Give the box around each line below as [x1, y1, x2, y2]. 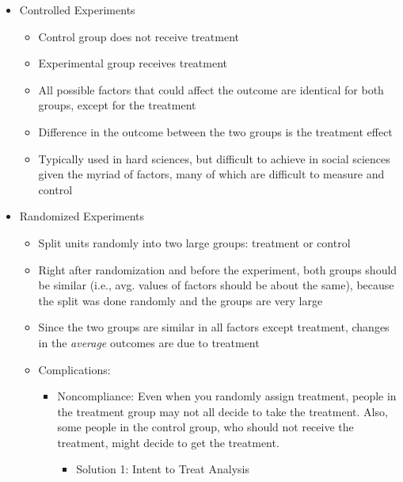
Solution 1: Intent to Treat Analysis [76, 461, 249, 477]
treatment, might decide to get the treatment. [57, 434, 279, 450]
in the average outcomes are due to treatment [38, 334, 260, 350]
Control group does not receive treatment [38, 28, 239, 44]
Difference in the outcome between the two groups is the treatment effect [38, 123, 393, 140]
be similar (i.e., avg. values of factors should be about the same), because [38, 277, 394, 293]
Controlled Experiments [19, 2, 135, 17]
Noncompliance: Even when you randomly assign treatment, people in [57, 388, 397, 404]
